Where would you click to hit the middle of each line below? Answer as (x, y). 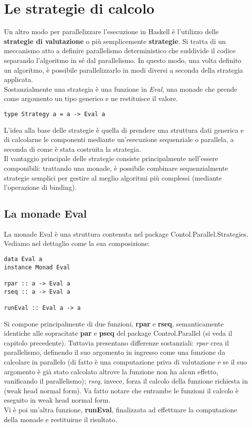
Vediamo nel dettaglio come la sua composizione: (77, 243)
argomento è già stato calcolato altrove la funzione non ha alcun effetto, (111, 371)
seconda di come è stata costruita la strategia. (73, 149)
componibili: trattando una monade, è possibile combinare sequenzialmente (116, 168)
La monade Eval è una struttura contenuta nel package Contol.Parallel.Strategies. (126, 233)
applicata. (19, 79)
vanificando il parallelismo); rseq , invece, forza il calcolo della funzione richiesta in (126, 381)
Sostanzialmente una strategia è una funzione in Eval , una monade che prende (121, 89)
